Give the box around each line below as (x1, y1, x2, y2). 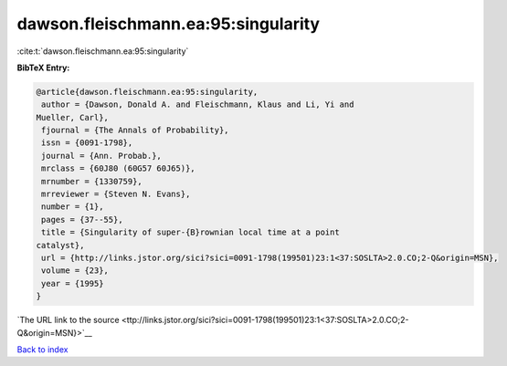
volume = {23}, (41, 266, 110, 276)
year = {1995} (41, 278, 104, 288)
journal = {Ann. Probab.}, (41, 151, 162, 161)
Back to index (16, 343, 69, 355)
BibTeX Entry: (16, 62, 70, 73)
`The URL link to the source (16, 315, 120, 326)
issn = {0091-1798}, (41, 138, 133, 148)
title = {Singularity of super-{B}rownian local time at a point (41, 227, 340, 237)
